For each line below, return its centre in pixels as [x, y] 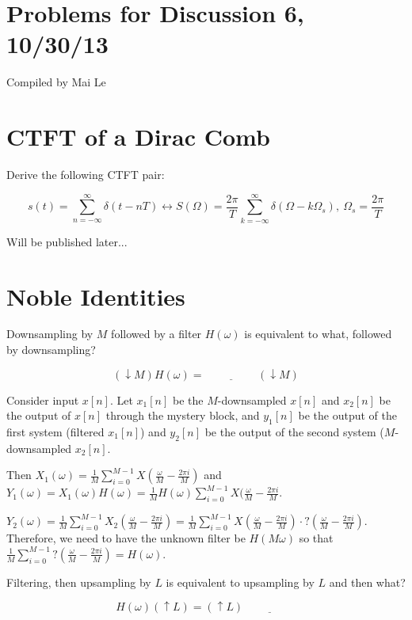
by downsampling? [51, 350]
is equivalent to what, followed [318, 334]
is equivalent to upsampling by [240, 582]
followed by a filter [156, 334]
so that [316, 538]
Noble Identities [96, 296]
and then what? [367, 582]
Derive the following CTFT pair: [86, 175]
